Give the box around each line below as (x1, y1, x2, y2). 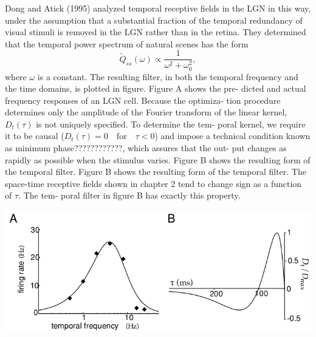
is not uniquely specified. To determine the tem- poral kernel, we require (36, 117, 306, 130)
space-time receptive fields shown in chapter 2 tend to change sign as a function (5, 177, 302, 189)
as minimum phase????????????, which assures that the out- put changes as (5, 141, 287, 154)
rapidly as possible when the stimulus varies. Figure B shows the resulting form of (5, 153, 311, 166)
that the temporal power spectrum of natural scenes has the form (5, 37, 249, 50)
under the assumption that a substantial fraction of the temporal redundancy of (5, 13, 303, 26)
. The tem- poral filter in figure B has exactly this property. (18, 189, 241, 202)
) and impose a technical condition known (154, 129, 311, 142)
